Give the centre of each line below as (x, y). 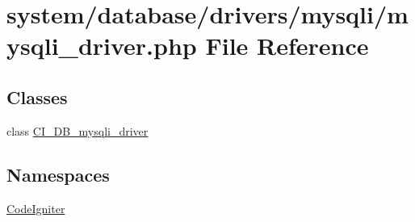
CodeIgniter (36, 208)
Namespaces (58, 174)
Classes (37, 96)
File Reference (287, 46)
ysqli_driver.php (102, 46)
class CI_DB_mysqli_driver (78, 130)
